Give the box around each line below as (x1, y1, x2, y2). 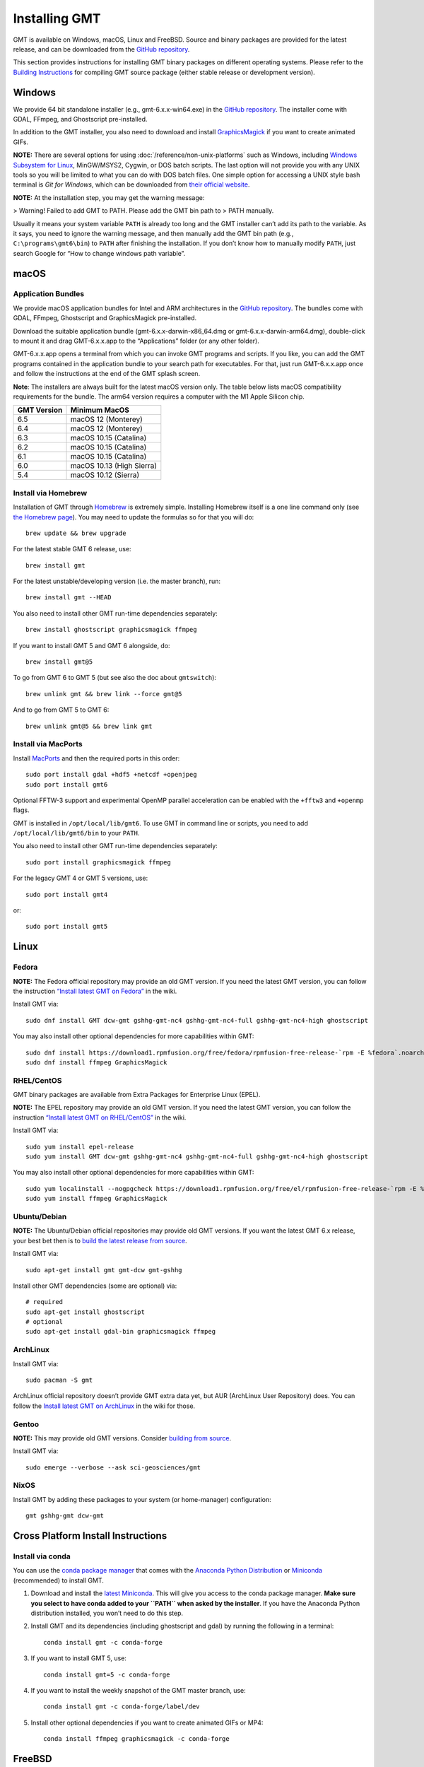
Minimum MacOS (70, 405, 130, 415)
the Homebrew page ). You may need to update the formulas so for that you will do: (13, 512, 254, 521)
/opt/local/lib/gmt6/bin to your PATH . (13, 829, 140, 838)
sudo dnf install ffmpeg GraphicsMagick (25, 1058, 167, 1067)
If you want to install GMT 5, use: (30, 1654, 127, 1662)
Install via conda (13, 1551, 71, 1561)
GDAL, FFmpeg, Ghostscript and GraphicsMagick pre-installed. (13, 314, 197, 322)
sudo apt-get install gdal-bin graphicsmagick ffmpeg (25, 1327, 216, 1336)
